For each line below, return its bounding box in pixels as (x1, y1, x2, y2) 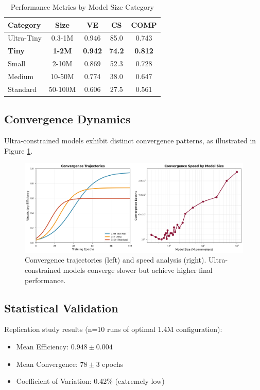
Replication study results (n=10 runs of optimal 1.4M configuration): (4, 324, 222, 335)
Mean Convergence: (16, 358, 78, 369)
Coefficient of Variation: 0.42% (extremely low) (16, 376, 165, 386)
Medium (8, 70, 34, 81)
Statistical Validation (4, 300, 118, 315)
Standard (8, 83, 37, 94)
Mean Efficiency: (16, 341, 69, 351)
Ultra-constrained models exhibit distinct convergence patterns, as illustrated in (4, 135, 256, 146)
